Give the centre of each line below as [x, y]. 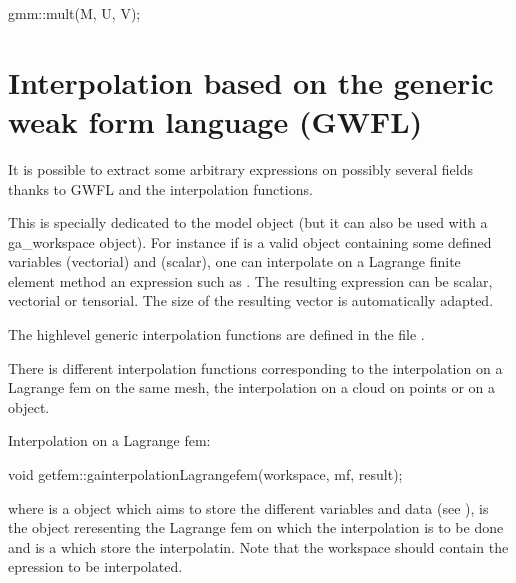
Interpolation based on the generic [251, 81]
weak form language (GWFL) [215, 120]
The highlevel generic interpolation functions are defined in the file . [216, 334]
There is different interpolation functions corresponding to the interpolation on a [255, 367]
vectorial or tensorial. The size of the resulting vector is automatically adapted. [251, 300]
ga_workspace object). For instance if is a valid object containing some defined [250, 241]
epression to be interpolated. [95, 566]
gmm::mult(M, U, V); [74, 13]
